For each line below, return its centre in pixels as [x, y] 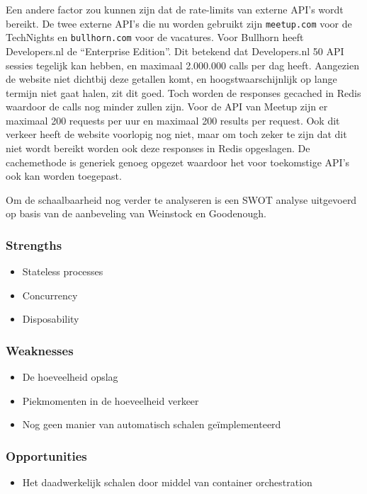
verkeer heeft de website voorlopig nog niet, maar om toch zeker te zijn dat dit [176, 134]
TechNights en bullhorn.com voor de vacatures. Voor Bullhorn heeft [155, 37]
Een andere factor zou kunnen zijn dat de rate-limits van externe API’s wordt [175, 9]
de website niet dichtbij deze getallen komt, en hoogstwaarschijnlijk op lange [171, 79]
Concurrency [50, 295]
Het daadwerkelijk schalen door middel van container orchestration [167, 482]
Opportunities [46, 455]
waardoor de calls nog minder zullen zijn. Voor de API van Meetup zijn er [167, 107]
